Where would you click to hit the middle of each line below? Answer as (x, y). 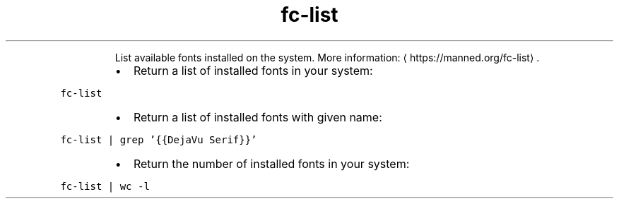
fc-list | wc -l (105, 186)
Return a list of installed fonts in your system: (253, 70)
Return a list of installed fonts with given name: (258, 117)
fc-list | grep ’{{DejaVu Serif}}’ (159, 139)
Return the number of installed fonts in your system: (271, 163)
